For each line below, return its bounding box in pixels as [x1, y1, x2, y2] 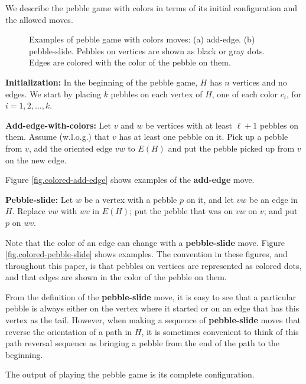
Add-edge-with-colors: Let [5, 119, 112, 131]
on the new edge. [5, 153, 67, 166]
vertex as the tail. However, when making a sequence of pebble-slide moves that [5, 314, 301, 326]
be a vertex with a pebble [84, 193, 177, 205]
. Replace [12, 205, 45, 217]
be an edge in [249, 193, 298, 205]
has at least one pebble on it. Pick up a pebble [119, 130, 288, 143]
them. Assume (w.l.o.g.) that [5, 130, 110, 143]
